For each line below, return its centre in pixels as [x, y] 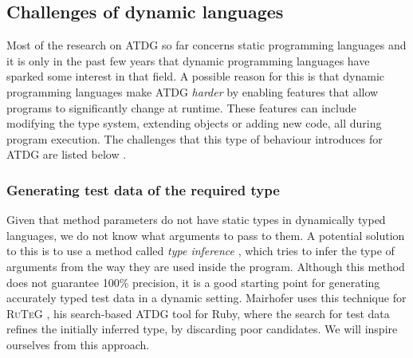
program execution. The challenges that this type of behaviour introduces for [195, 138]
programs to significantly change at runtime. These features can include [181, 107]
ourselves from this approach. [78, 344]
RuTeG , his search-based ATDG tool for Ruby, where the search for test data [198, 313]
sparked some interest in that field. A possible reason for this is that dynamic [196, 76]
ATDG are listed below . [67, 154]
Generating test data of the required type [143, 189]
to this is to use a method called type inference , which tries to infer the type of [201, 251]
